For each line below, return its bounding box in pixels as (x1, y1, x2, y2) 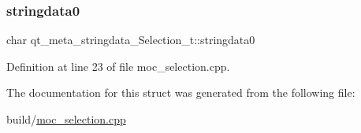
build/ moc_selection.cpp (6, 111, 126, 127)
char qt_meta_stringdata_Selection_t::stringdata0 (6, 31, 255, 48)
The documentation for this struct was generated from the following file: (6, 84, 355, 101)
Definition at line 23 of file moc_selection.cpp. (6, 57, 230, 74)
